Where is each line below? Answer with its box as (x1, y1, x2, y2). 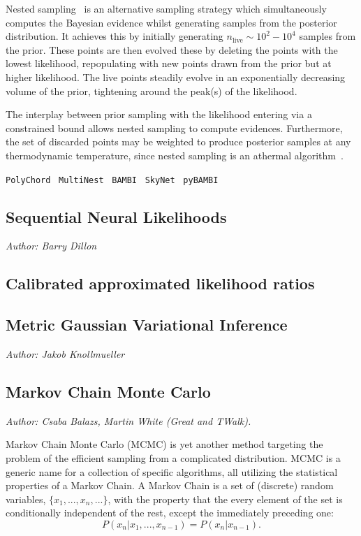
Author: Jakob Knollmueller (6, 346, 125, 361)
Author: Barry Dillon (6, 238, 97, 253)
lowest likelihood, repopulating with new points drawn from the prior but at (6, 56, 332, 71)
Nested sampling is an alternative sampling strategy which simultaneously (6, 1, 327, 15)
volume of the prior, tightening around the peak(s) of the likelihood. (6, 83, 297, 98)
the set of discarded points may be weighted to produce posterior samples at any (6, 134, 351, 149)
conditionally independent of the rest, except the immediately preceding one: (6, 505, 334, 520)
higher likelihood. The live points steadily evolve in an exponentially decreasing (6, 69, 346, 84)
